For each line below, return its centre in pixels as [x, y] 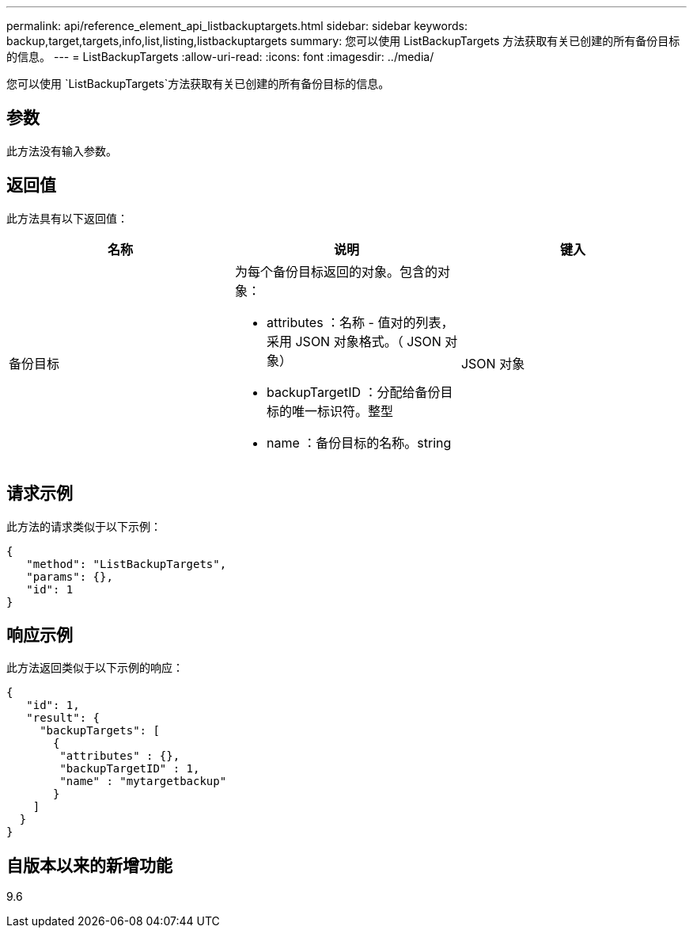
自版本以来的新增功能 [89, 865]
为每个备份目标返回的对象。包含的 [336, 271]
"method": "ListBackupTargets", [127, 564]
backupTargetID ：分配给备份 [353, 392]
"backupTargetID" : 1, [130, 769]
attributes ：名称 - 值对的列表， [360, 322]
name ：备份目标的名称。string [359, 442]
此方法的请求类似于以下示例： [84, 526]
